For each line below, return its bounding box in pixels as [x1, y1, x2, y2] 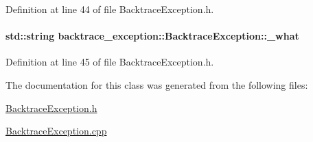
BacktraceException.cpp [5, 124, 107, 138]
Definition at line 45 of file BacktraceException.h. [5, 55, 214, 69]
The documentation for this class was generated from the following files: [5, 77, 308, 91]
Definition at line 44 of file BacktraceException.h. [5, 2, 214, 16]
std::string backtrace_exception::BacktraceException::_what [5, 29, 299, 43]
